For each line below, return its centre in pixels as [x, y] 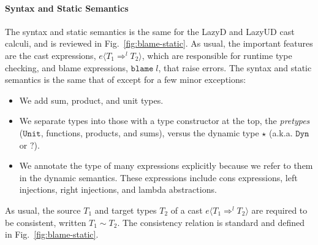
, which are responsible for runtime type [217, 55]
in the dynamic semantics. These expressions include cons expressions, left [158, 177]
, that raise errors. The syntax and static [235, 67]
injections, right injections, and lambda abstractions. [118, 189]
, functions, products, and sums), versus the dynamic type [150, 132]
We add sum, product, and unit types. [91, 100]
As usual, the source [43, 210]
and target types [126, 210]
